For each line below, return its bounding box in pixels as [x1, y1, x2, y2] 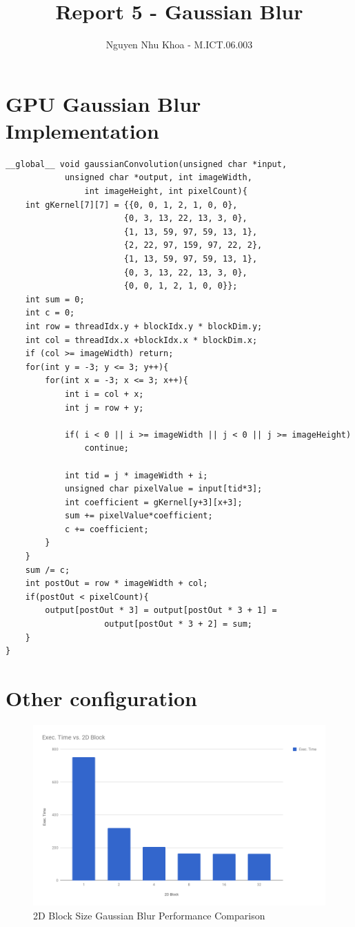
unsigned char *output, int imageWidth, [64, 173, 252, 183]
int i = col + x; [64, 389, 144, 399]
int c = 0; [25, 308, 75, 318]
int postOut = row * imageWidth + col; [25, 578, 208, 589]
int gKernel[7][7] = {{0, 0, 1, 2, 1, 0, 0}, [25, 199, 238, 210]
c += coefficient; [64, 524, 149, 534]
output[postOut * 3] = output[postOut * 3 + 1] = [45, 605, 277, 616]
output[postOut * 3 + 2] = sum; [104, 619, 252, 630]
